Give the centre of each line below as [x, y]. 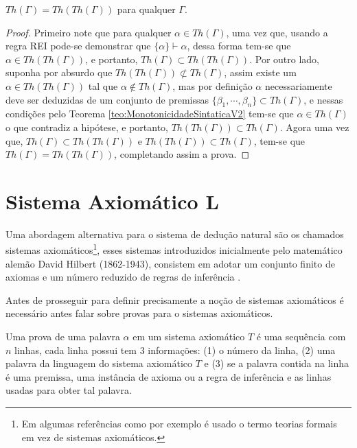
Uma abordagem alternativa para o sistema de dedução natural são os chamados [175, 234]
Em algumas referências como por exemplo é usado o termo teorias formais [179, 424]
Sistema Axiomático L [112, 201]
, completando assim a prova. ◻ [182, 154]
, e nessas [323, 99]
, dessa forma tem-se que [239, 46]
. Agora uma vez [314, 127]
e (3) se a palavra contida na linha [277, 363]
